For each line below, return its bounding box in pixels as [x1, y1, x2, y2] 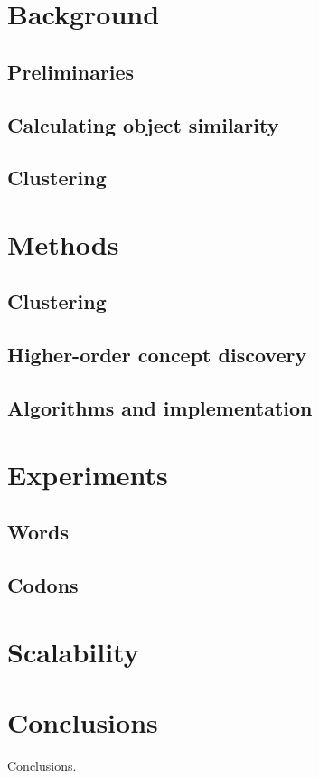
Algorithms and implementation [7, 394, 313, 422]
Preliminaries [7, 57, 135, 85]
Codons [7, 570, 79, 598]
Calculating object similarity [7, 110, 279, 138]
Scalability [7, 633, 139, 670]
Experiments [7, 455, 168, 492]
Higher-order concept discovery [7, 341, 307, 369]
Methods [7, 225, 119, 262]
